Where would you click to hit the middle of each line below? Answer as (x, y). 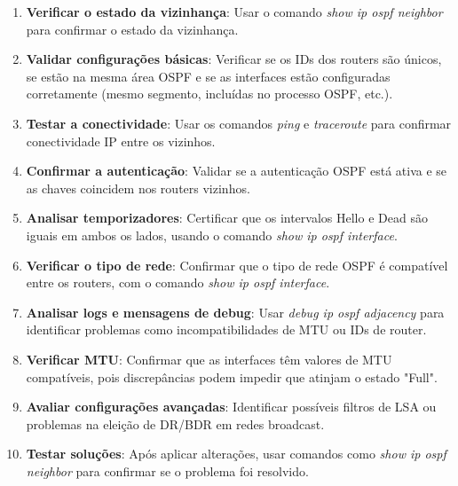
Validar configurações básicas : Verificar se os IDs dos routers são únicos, (234, 59)
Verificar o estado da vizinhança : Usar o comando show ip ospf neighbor (234, 12)
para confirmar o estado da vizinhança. (132, 29)
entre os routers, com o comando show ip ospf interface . (178, 282)
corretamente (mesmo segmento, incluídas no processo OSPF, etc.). (209, 94)
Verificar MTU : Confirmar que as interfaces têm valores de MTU (209, 359)
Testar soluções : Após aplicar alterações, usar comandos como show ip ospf (236, 454)
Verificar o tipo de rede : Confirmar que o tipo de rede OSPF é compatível (237, 265)
